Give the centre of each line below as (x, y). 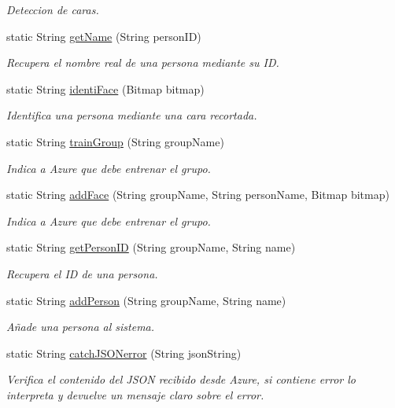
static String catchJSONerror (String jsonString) (124, 353)
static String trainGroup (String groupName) (115, 141)
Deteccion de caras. (53, 9)
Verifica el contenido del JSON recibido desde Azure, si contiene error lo (181, 379)
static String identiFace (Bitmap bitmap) (105, 88)
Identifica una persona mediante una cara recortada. (132, 115)
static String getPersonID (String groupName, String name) (151, 247)
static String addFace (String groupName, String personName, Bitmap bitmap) (198, 195)
